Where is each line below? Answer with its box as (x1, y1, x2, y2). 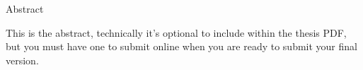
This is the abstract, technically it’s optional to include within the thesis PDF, (6, 25, 347, 40)
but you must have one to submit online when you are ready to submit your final (6, 39, 357, 54)
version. (6, 52, 39, 67)
